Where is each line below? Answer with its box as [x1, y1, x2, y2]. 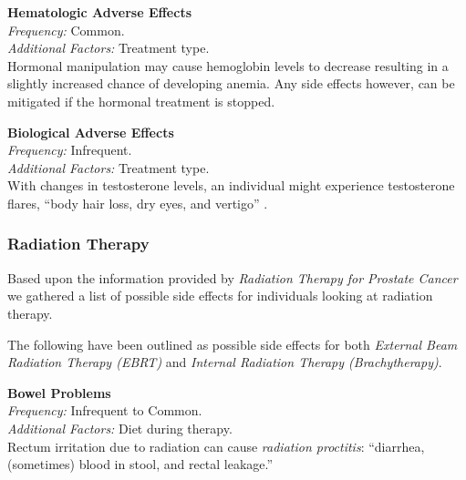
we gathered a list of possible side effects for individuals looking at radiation [7, 286, 433, 305]
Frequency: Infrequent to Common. [7, 401, 202, 420]
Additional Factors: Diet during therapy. [7, 418, 233, 437]
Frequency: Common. [7, 20, 125, 39]
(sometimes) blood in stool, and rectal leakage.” [7, 454, 274, 474]
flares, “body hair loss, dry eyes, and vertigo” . [7, 193, 268, 212]
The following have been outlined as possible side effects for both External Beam [7, 334, 458, 353]
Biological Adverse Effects [7, 122, 174, 141]
